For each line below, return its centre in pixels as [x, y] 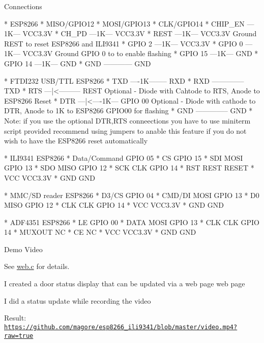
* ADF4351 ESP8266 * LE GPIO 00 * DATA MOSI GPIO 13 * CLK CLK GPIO [132, 222]
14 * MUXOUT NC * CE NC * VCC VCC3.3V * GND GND [100, 232]
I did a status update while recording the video [78, 300]
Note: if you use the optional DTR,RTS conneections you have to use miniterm [127, 120]
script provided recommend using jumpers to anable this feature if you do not [125, 130]
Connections [23, 6]
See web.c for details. [37, 266]
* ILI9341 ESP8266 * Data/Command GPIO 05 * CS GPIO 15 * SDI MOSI [124, 157]
